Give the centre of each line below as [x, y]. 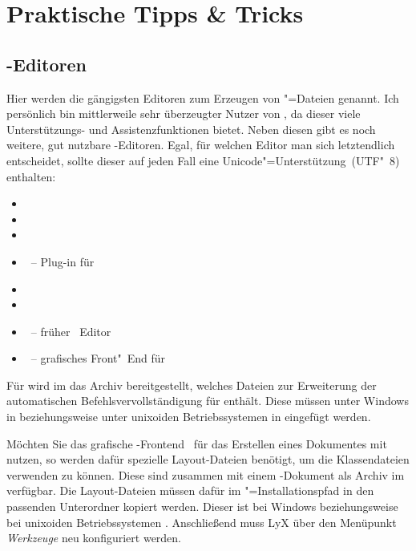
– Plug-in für [63, 261]
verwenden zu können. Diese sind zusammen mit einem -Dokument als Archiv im [206, 474]
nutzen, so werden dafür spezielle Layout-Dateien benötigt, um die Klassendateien [208, 459]
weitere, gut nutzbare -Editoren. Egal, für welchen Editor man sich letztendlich [201, 145]
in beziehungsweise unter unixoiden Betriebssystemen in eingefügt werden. [189, 417]
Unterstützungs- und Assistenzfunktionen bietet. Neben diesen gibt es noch [191, 129]
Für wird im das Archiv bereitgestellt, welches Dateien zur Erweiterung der [192, 385]
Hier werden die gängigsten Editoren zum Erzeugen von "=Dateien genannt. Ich [203, 97]
